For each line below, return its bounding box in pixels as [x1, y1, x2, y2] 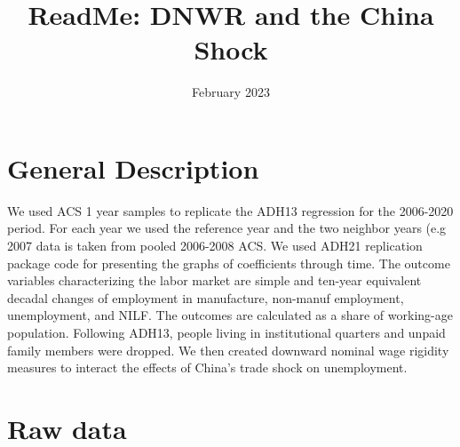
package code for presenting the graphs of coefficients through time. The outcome [7, 253, 450, 272]
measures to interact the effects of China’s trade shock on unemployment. [7, 358, 408, 377]
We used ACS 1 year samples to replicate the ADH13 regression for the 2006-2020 [7, 201, 454, 220]
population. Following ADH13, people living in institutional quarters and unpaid [7, 323, 446, 341]
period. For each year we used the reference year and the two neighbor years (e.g [7, 219, 447, 237]
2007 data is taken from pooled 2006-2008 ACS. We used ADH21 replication [7, 236, 423, 255]
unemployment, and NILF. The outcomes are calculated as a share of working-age [7, 306, 453, 324]
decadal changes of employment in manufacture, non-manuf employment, [7, 288, 404, 307]
